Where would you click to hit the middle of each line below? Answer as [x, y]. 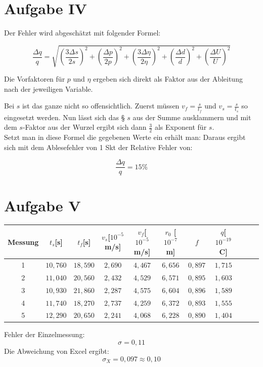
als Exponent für [181, 127]
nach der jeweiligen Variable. [49, 88]
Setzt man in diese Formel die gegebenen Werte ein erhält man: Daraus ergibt [125, 137]
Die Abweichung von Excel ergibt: [57, 351]
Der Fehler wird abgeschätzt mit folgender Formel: [82, 33]
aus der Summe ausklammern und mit [192, 117]
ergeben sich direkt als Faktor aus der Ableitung [168, 79]
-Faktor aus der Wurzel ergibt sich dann [84, 127]
